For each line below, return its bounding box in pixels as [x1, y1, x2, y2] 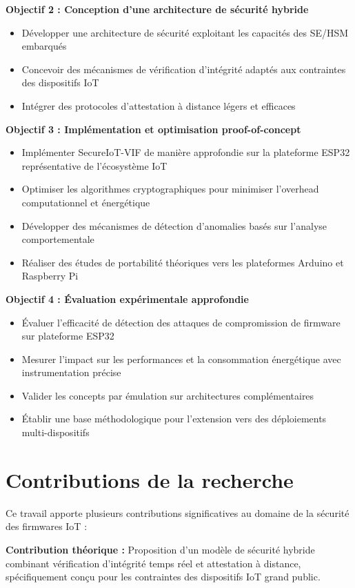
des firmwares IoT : [6, 519, 88, 533]
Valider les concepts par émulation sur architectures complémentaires [21, 388, 314, 402]
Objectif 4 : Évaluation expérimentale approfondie [6, 291, 249, 306]
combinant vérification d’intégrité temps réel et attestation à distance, [6, 556, 301, 570]
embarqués [21, 39, 67, 53]
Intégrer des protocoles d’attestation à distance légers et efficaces [21, 98, 296, 112]
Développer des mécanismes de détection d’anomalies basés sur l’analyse [21, 218, 327, 233]
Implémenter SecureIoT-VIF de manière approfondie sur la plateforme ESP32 [21, 145, 350, 159]
